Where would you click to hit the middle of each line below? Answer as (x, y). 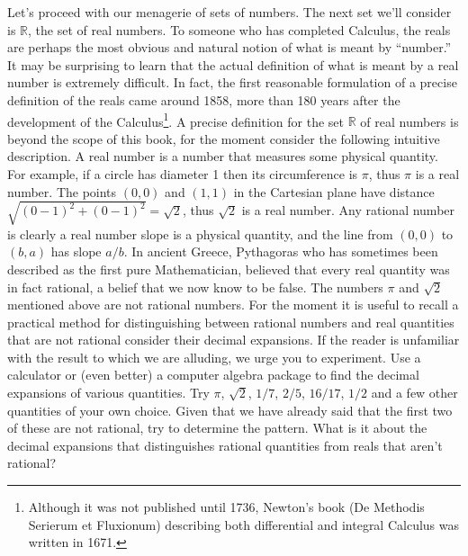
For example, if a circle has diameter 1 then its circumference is (183, 174)
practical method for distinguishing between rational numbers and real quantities (231, 322)
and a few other (414, 393)
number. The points (62, 191)
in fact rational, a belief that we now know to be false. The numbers (195, 287)
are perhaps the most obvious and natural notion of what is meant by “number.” (229, 47)
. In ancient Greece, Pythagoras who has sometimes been (281, 251)
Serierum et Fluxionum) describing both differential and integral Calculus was (244, 524)
